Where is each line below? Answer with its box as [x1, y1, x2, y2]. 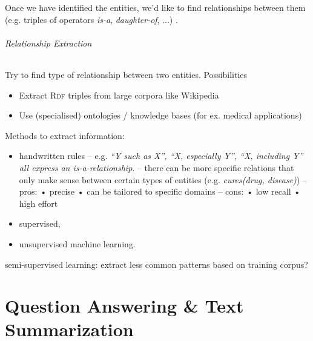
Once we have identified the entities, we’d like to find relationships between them [5, 1, 306, 13]
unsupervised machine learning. [19, 237, 136, 250]
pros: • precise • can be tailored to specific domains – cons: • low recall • [19, 185, 301, 198]
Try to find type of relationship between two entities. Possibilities [5, 68, 248, 80]
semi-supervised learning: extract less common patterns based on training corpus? [5, 258, 308, 270]
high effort [19, 196, 58, 209]
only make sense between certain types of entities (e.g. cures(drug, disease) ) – [19, 173, 307, 186]
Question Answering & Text [5, 293, 244, 318]
